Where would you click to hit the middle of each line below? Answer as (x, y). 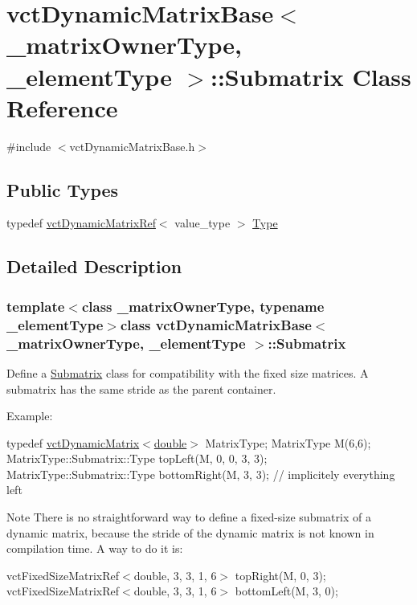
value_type (202, 223)
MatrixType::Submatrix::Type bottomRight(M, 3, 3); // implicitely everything (201, 474)
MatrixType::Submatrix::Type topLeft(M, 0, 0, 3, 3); (137, 458)
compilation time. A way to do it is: (95, 548)
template (36, 306)
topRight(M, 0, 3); (280, 575)
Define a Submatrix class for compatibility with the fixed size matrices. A (188, 372)
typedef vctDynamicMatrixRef (81, 223)
